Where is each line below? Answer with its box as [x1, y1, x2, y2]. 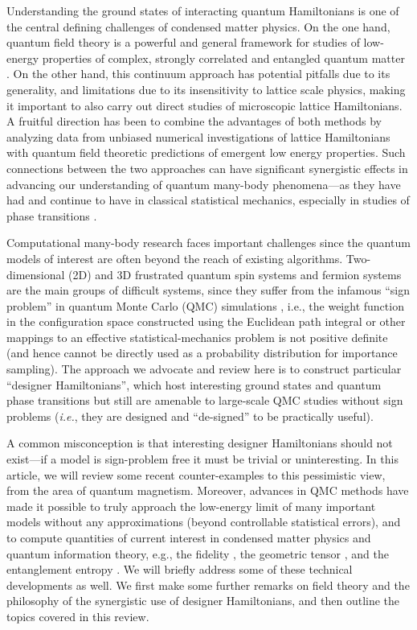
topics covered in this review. [6, 607, 149, 624]
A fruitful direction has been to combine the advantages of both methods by [6, 113, 382, 130]
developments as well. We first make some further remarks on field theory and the [6, 576, 410, 593]
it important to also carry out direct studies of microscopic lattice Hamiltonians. [6, 97, 403, 113]
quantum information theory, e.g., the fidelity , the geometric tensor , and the [6, 545, 389, 562]
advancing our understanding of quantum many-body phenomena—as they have [6, 175, 401, 192]
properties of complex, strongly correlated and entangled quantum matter [42, 49, 405, 66]
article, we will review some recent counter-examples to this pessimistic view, [6, 466, 386, 483]
